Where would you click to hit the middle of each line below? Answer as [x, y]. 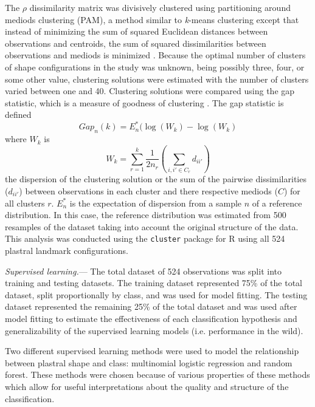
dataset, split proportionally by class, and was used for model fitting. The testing [156, 294]
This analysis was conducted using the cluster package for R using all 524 [145, 238]
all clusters [25, 203]
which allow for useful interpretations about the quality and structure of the [147, 386]
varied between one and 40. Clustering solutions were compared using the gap [150, 91]
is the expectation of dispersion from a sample [156, 203]
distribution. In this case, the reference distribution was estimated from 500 [146, 215]
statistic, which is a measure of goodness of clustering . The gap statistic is [144, 102]
